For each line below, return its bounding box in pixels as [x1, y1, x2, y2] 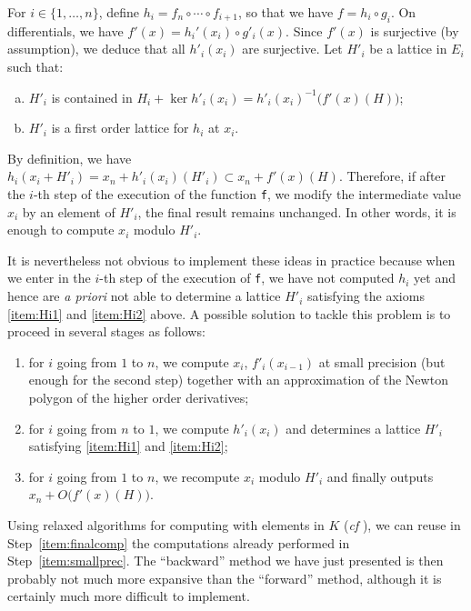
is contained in [51, 87, 133, 106]
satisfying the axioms [306, 286, 425, 305]
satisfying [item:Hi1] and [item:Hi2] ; [28, 436, 228, 456]
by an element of [22, 202, 115, 221]
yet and [414, 268, 456, 287]
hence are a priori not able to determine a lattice [7, 286, 281, 305]
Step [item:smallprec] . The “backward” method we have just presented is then [7, 551, 444, 570]
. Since [286, 21, 323, 40]
